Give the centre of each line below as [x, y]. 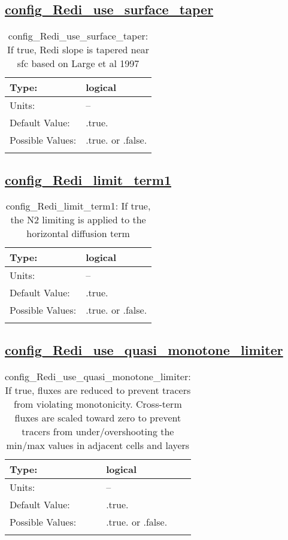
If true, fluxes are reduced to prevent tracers [98, 390]
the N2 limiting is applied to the [78, 220]
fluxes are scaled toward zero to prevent [98, 417]
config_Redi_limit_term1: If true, [78, 206]
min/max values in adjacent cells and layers [98, 445]
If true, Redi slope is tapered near [78, 50]
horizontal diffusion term [78, 233]
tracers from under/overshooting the [98, 431]
